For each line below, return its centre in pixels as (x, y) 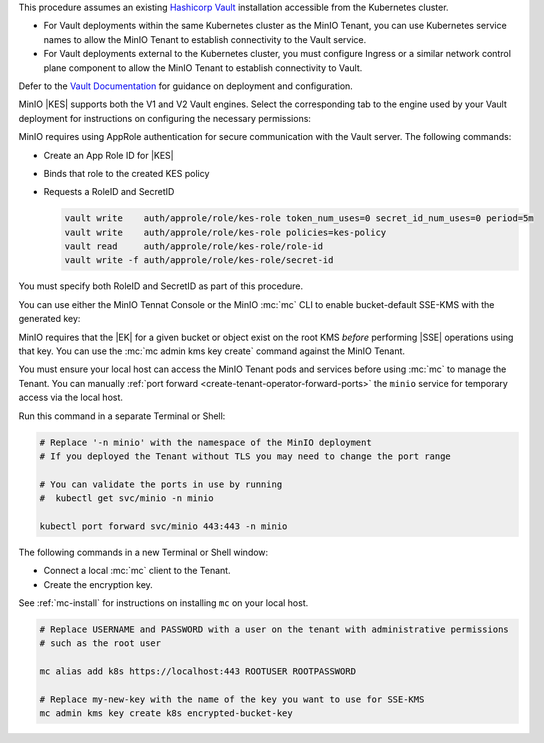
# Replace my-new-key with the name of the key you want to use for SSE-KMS (232, 699)
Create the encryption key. (98, 584)
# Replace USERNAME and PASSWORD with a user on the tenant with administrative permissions (274, 629)
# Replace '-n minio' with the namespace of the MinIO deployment (205, 442)
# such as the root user (100, 643)
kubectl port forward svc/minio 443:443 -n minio (163, 526)
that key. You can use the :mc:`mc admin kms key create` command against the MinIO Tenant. (211, 351)
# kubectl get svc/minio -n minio (126, 498)
